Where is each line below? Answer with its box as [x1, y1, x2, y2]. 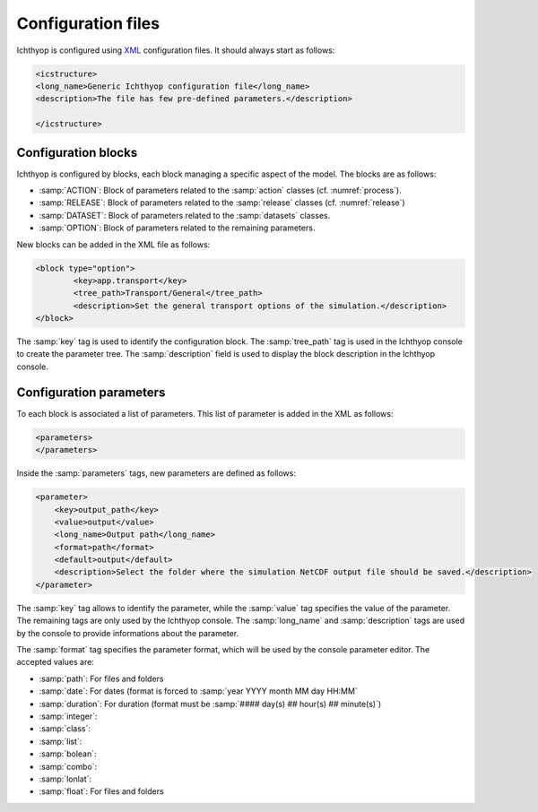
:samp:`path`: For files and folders [39, 673, 164, 684]
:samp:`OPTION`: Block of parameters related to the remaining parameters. [39, 222, 316, 233]
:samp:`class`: [39, 723, 91, 734]
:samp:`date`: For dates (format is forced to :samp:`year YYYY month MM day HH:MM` [39, 686, 358, 696]
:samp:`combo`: [39, 761, 98, 772]
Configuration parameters [16, 384, 166, 400]
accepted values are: [16, 657, 94, 668]
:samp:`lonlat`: [39, 773, 92, 784]
